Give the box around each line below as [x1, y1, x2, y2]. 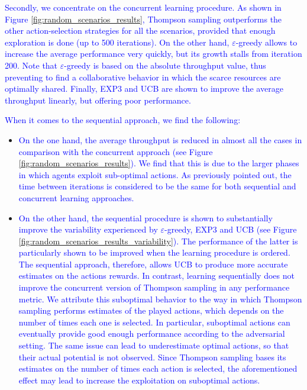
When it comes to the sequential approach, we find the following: [5, 114, 241, 126]
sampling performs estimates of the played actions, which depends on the [18, 304, 284, 317]
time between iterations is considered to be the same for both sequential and [18, 180, 296, 192]
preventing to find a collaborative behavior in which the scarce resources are [5, 70, 281, 83]
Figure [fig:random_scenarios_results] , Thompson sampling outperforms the [5, 12, 282, 25]
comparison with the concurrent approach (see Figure [18, 145, 213, 157]
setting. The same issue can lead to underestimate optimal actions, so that [18, 339, 289, 352]
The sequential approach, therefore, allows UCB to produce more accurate [18, 257, 288, 270]
